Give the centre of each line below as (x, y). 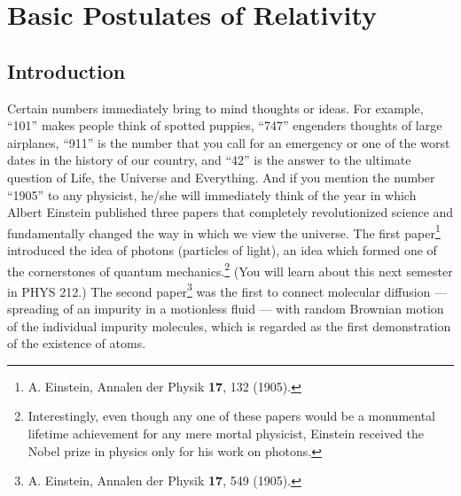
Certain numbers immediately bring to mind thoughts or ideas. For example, (215, 108)
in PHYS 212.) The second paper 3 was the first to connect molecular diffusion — (227, 290)
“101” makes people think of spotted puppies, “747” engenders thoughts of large (225, 125)
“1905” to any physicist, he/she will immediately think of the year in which (212, 194)
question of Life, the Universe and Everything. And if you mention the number (221, 177)
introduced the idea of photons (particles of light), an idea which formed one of (222, 249)
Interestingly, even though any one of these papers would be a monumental (231, 416)
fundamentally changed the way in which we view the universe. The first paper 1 (224, 231)
